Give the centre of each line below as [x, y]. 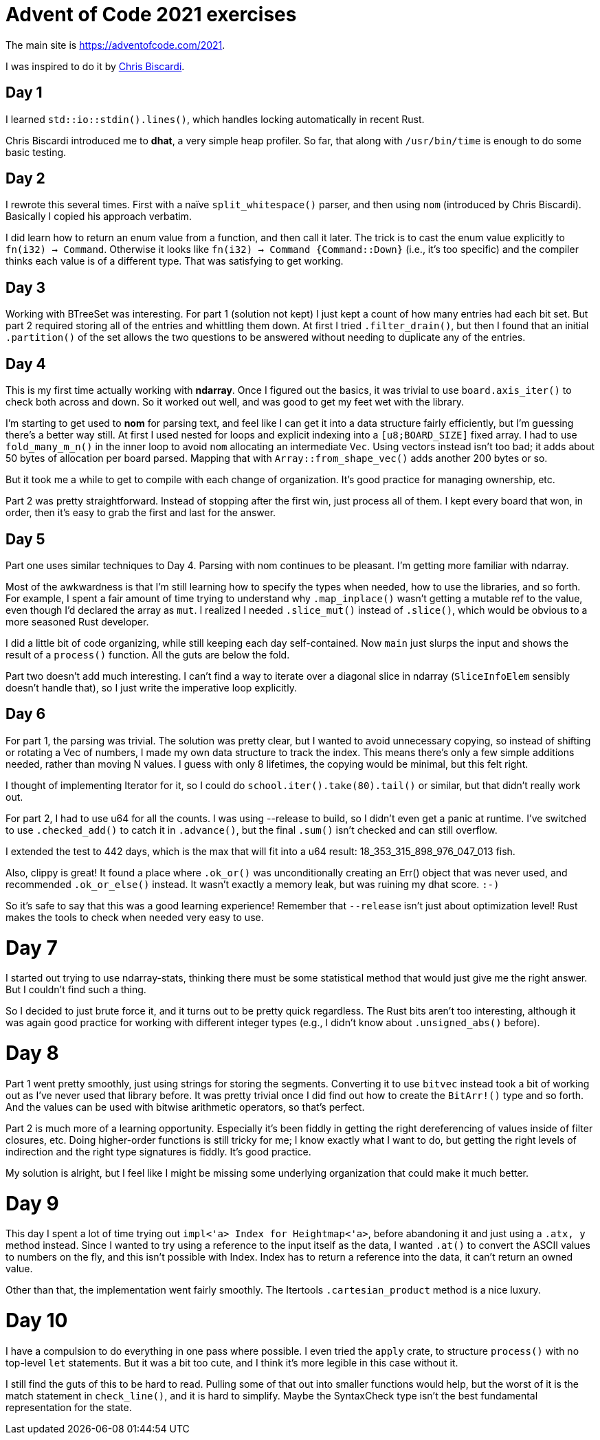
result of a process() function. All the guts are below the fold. [148, 654]
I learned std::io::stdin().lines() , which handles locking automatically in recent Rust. [215, 119]
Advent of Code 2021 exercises [151, 14]
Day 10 [37, 1321]
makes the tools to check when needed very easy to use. [135, 917]
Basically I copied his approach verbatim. [99, 217]
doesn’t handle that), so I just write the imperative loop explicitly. [151, 687]
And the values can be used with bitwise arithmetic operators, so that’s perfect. [185, 1107]
